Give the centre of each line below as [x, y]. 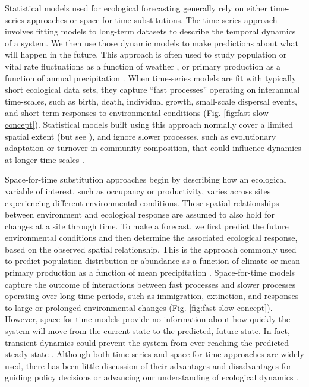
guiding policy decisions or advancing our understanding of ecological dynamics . [152, 377]
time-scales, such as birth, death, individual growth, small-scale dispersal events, [151, 101]
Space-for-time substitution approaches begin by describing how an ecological [146, 179]
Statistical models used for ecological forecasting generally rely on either [136, 8]
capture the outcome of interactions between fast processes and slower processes [150, 284]
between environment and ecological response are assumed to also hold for [140, 214]
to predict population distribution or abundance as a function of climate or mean [152, 261]
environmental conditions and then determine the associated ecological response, [151, 237]
